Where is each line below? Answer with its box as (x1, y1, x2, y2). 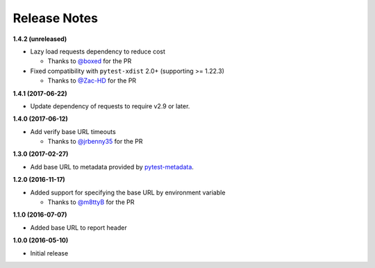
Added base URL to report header (30, 223, 128, 232)
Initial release (30, 249, 69, 257)
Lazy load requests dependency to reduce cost (30, 47, 166, 56)
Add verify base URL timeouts (30, 127, 116, 135)
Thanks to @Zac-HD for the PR (47, 76, 137, 85)
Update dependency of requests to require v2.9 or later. (30, 101, 190, 110)
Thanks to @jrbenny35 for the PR (47, 137, 143, 146)
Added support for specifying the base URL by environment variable (30, 188, 226, 196)
